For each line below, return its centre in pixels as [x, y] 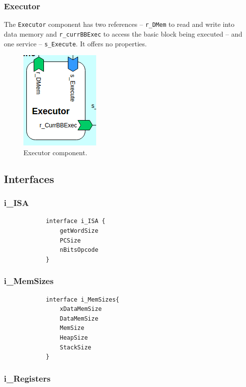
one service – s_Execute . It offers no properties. [75, 43]
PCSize [70, 240]
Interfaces [29, 178]
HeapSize [74, 337]
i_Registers [27, 378]
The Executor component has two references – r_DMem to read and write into [119, 24]
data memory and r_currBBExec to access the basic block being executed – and [123, 33]
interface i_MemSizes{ [82, 299]
